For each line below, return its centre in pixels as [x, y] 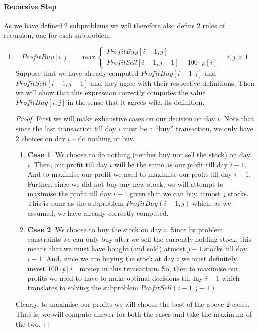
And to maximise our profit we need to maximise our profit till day [130, 174]
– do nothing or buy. [103, 138]
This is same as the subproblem [75, 203]
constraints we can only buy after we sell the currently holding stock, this [139, 239]
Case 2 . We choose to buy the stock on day [95, 229]
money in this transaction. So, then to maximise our [159, 268]
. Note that [237, 118]
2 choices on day [40, 138]
